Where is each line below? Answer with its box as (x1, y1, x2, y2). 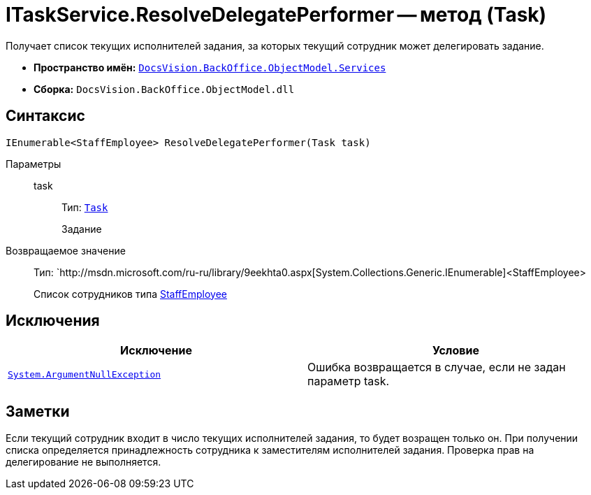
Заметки (6, 402, 70, 420)
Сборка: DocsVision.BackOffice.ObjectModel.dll (34, 82, 295, 95)
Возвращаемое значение (6, 244, 126, 257)
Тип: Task (61, 201, 108, 213)
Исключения (6, 312, 100, 330)
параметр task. (307, 374, 390, 389)
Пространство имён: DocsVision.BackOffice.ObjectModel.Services (34, 61, 386, 73)
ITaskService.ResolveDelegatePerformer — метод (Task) (6, 3, 547, 27)
